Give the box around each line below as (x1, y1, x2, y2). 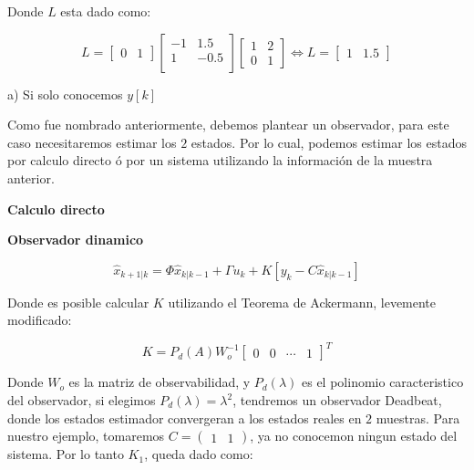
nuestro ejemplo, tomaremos (7, 426, 165, 445)
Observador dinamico (7, 230, 144, 249)
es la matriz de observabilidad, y (68, 372, 251, 392)
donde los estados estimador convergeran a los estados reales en (7, 408, 362, 427)
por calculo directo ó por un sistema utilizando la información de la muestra (7, 151, 433, 170)
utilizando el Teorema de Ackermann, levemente (168, 292, 437, 311)
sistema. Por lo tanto (7, 444, 124, 464)
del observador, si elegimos (7, 391, 156, 410)
